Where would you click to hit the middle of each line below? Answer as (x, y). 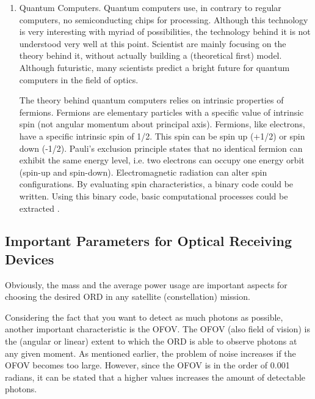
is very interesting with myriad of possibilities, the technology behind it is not (165, 32)
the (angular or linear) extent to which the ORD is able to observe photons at (151, 341)
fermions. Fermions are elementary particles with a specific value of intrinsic (161, 112)
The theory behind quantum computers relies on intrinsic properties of (151, 100)
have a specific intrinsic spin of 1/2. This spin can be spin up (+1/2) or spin (162, 136)
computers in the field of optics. (79, 79)
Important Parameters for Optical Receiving (149, 241)
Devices (30, 259)
